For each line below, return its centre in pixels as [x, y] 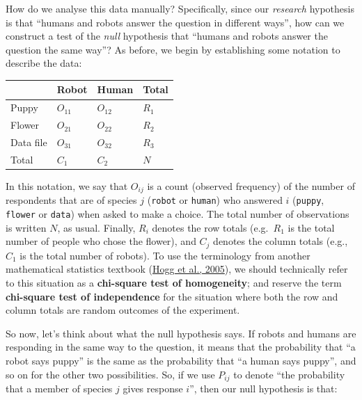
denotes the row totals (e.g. [210, 227]
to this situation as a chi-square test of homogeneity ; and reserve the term [174, 282]
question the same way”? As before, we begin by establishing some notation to [173, 49]
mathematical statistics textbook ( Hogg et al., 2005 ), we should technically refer [177, 269]
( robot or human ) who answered [215, 200]
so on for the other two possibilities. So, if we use [110, 374]
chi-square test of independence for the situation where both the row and [172, 296]
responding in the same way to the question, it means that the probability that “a [181, 347]
